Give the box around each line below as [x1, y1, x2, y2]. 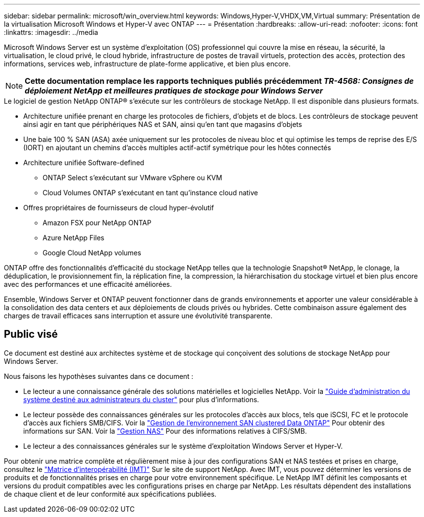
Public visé [4, 328, 58, 341]
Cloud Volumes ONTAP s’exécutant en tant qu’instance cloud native [43, 188, 258, 197]
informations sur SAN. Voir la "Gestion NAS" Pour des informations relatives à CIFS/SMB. [23, 426, 307, 435]
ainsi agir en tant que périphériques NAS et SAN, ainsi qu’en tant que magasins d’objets [23, 120, 302, 128]
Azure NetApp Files [43, 234, 105, 242]
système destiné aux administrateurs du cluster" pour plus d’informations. [23, 395, 259, 404]
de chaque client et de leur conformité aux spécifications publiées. [4, 489, 217, 498]
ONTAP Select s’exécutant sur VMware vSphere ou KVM [43, 173, 222, 182]
